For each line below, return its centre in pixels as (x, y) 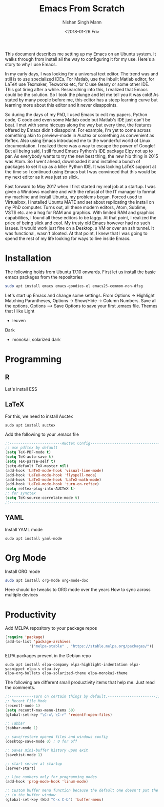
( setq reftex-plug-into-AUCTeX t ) (40, 489)
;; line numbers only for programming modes (51, 777)
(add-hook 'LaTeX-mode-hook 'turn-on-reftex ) (52, 484)
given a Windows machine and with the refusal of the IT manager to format (80, 191)
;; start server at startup (34, 764)
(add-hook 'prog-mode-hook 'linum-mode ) (47, 782)
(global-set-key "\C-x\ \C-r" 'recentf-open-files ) (59, 715)
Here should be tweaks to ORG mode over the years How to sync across (78, 590)
